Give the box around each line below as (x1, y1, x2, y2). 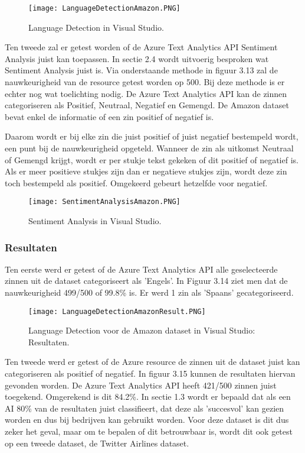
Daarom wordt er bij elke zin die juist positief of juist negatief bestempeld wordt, (5, 130, 299, 143)
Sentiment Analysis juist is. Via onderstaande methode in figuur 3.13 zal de (5, 64, 278, 76)
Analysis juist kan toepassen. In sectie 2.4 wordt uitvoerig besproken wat (5, 52, 269, 64)
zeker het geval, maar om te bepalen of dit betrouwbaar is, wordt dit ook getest (5, 425, 293, 438)
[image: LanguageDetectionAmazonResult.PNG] (28, 307, 206, 316)
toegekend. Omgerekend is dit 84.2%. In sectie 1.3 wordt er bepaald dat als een (5, 390, 291, 403)
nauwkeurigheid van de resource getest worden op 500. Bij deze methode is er (5, 76, 285, 88)
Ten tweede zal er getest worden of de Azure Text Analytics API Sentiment (5, 41, 278, 53)
